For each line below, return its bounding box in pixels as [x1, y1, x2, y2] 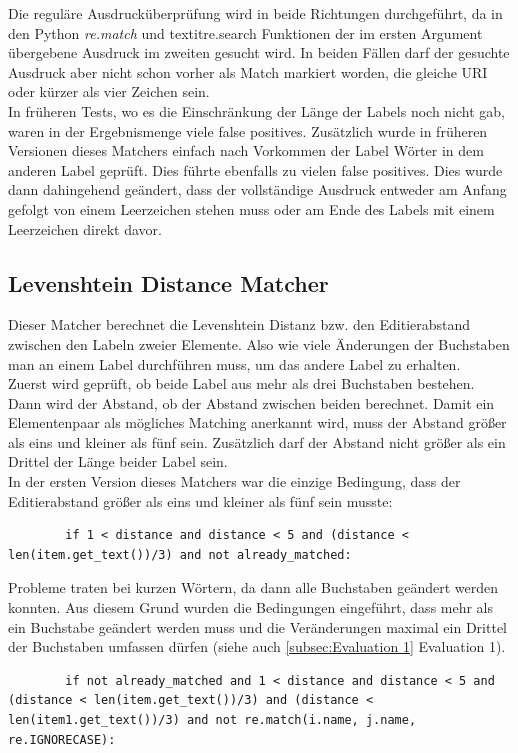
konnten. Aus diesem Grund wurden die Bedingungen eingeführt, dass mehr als [8, 597, 494, 618]
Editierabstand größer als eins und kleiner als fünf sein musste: [8, 490, 393, 511]
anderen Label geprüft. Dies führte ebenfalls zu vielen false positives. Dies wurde [8, 159, 503, 180]
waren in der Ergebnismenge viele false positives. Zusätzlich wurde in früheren [8, 120, 488, 141]
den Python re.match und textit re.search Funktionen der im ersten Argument [8, 22, 483, 43]
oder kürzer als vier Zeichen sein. [8, 81, 210, 102]
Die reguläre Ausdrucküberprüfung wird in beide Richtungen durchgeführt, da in [8, 3, 503, 23]
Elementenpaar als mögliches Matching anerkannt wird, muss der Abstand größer [8, 412, 507, 433]
